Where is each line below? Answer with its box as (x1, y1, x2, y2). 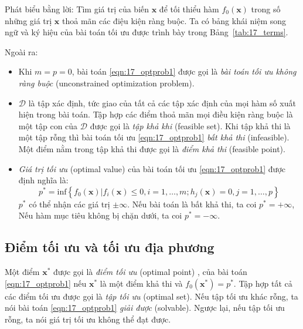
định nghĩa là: (18, 174, 69, 186)
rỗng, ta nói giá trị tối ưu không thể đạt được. (5, 313, 171, 325)
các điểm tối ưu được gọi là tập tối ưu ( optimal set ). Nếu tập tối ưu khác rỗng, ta (5, 290, 298, 302)
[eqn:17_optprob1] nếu (5, 277, 87, 289)
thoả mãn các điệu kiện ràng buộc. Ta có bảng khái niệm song (62, 14, 287, 26)
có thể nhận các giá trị (29, 197, 110, 210)
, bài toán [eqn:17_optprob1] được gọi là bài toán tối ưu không (72, 65, 297, 78)
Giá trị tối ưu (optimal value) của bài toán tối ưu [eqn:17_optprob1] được (18, 162, 286, 174)
